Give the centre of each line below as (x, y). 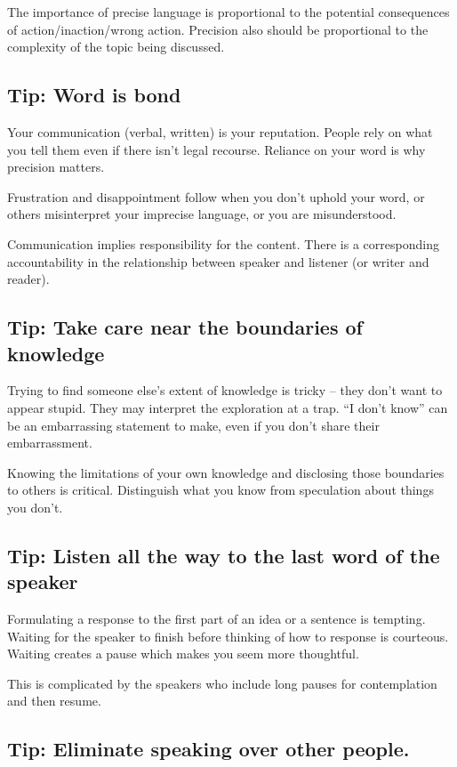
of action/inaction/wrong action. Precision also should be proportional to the (218, 29)
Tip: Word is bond (94, 95)
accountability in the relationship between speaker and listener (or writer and (218, 261)
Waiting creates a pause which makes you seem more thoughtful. (183, 654)
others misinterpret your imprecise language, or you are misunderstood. (202, 214)
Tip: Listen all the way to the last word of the (224, 555)
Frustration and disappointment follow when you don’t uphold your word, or (216, 196)
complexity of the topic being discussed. (116, 47)
